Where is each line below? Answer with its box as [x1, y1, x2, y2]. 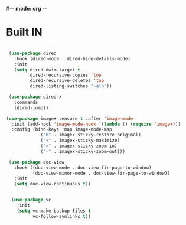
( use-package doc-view [8, 159, 65, 165]
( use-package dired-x [8, 94, 62, 100]
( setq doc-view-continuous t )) [14, 181, 92, 187]
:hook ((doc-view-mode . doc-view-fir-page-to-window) [14, 165, 152, 171]
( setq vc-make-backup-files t [17, 208, 92, 214]
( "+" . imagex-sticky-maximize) [40, 138, 120, 144]
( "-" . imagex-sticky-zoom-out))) [40, 148, 126, 154]
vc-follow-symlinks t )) [32, 213, 92, 219]
